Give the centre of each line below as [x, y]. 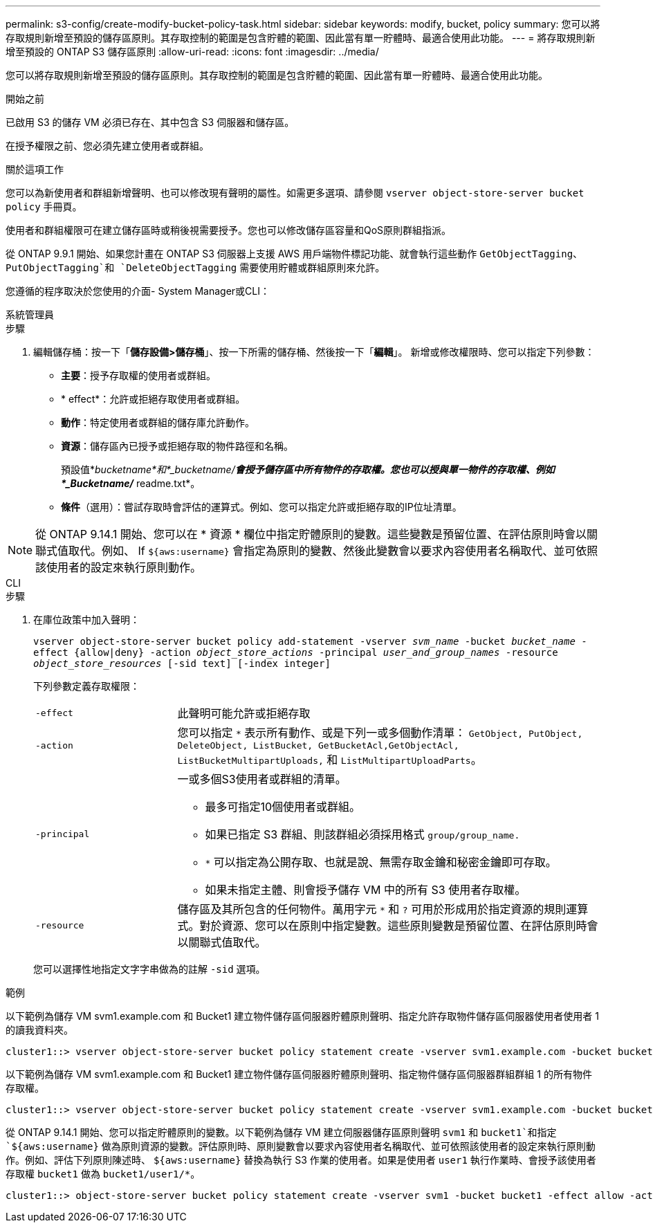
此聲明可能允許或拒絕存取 [244, 713]
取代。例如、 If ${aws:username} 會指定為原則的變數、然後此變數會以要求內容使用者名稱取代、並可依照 [333, 551]
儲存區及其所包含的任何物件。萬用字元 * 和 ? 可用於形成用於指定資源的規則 [372, 909]
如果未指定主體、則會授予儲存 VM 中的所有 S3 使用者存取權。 [366, 890]
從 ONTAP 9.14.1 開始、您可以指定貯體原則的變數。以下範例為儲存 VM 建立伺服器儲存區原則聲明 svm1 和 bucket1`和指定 [281, 1132]
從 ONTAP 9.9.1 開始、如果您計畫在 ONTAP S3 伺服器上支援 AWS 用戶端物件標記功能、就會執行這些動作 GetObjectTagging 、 [294, 254]
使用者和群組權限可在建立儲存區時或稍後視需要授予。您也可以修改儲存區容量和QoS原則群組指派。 [229, 230]
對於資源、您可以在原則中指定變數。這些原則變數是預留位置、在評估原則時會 [399, 926]
